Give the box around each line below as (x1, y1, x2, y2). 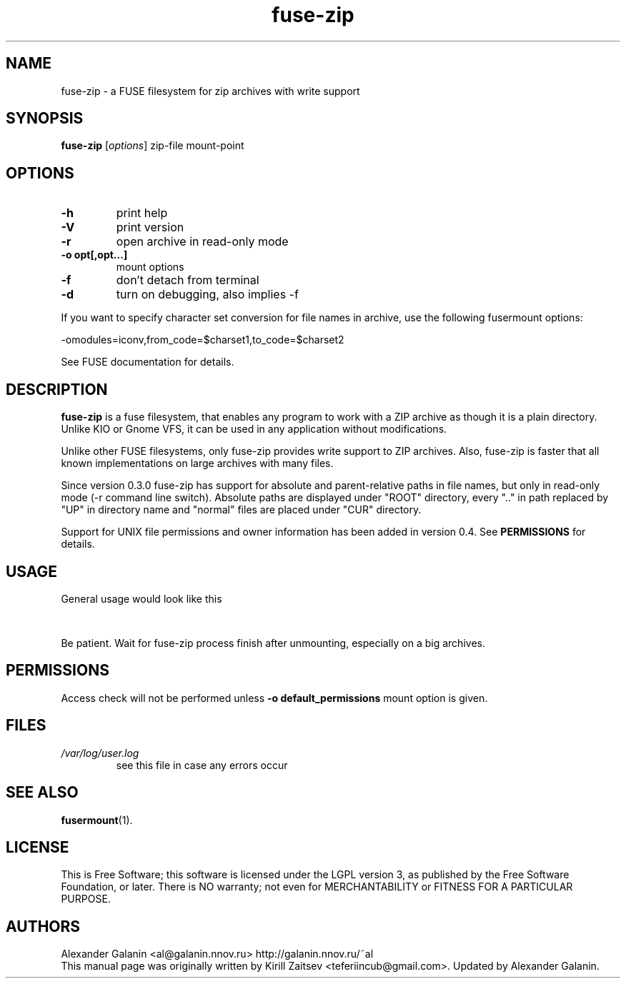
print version (116, 220, 184, 235)
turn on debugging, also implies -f (116, 287, 299, 302)
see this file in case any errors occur (116, 758, 288, 771)
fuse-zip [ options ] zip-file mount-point (61, 139, 244, 152)
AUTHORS (6, 917, 81, 935)
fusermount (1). (61, 813, 133, 826)
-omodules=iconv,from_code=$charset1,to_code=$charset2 (61, 333, 344, 346)
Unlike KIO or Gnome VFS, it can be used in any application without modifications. (61, 423, 447, 436)
